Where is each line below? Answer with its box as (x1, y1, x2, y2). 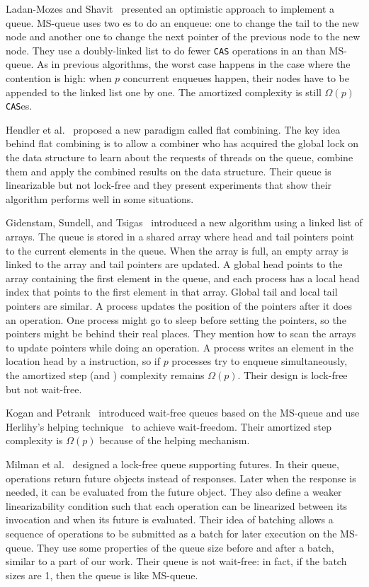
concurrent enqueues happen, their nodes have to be (123, 71, 349, 86)
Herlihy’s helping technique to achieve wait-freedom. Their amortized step (6, 419, 331, 434)
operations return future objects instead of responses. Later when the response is (6, 470, 356, 485)
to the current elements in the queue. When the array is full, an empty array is (6, 243, 348, 257)
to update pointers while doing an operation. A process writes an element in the (6, 339, 353, 354)
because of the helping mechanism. (99, 433, 250, 448)
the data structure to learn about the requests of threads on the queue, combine (6, 150, 353, 165)
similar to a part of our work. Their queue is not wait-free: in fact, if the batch (6, 554, 347, 569)
